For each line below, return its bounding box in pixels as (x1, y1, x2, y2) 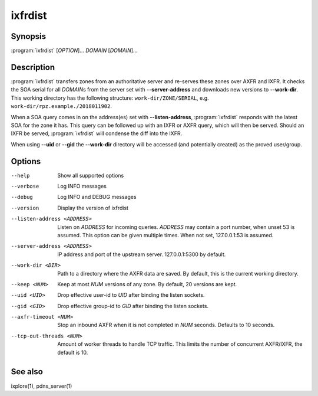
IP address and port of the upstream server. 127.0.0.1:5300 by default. (57, 251, 226, 258)
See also (11, 366, 44, 377)
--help (11, 172, 30, 179)
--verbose (11, 183, 39, 189)
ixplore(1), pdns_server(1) (11, 382, 72, 390)
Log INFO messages (57, 183, 107, 189)
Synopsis (11, 31, 47, 41)
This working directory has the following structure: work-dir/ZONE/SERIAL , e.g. (11, 94, 209, 102)
